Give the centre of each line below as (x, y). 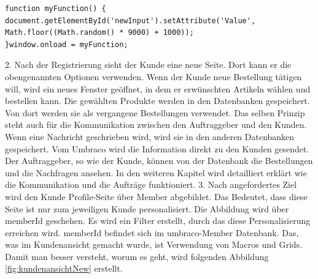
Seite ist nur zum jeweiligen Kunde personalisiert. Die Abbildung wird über (147, 208)
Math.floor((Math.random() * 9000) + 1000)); (99, 33)
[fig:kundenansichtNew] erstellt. (64, 268)
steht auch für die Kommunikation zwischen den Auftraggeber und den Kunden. (156, 125)
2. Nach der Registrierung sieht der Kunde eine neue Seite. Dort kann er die (148, 65)
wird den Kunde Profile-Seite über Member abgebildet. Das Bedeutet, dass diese (156, 196)
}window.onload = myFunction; (67, 44)
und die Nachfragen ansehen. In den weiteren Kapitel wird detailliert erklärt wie (156, 172)
